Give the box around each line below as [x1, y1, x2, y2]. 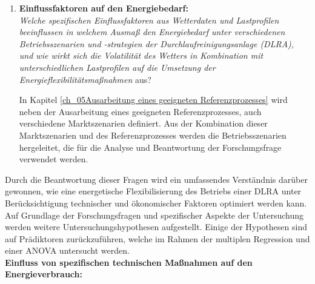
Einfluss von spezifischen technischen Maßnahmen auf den [5, 256, 253, 268]
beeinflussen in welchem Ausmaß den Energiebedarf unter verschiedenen [19, 25, 285, 38]
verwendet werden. [19, 153, 88, 165]
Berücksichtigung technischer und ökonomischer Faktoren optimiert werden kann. [5, 196, 307, 209]
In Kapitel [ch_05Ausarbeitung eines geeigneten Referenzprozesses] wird [19, 93, 288, 106]
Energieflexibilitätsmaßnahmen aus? [19, 73, 151, 85]
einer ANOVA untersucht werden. [5, 244, 130, 257]
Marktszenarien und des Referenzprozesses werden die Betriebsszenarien [19, 128, 287, 141]
